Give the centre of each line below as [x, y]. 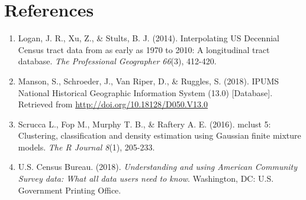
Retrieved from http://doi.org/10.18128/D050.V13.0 [113, 104]
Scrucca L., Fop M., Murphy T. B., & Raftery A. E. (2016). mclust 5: [144, 124]
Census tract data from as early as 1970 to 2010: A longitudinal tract [144, 49]
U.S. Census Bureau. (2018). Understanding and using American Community [158, 167]
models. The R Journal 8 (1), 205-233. [86, 147]
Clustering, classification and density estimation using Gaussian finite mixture [160, 135]
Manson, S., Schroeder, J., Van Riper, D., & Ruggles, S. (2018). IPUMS [149, 81]
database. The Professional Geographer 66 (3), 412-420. [117, 61]
